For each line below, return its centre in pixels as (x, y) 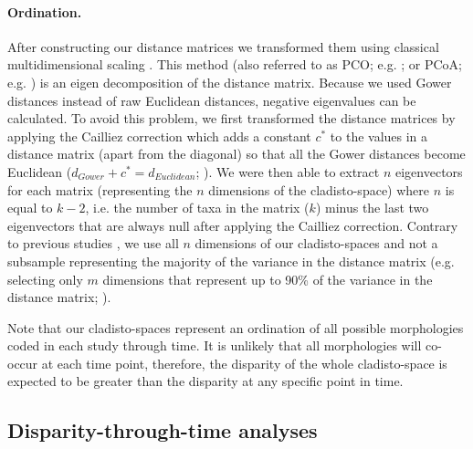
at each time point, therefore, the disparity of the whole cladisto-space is (244, 363)
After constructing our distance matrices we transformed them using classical (223, 46)
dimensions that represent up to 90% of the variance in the (268, 279)
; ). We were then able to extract (288, 171)
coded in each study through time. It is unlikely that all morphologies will (215, 345)
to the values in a (379, 136)
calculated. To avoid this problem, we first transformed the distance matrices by (231, 118)
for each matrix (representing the (100, 189)
